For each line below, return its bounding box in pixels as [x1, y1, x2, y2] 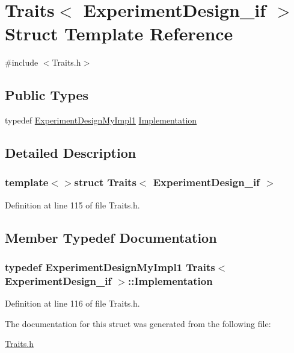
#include [5, 56, 38, 69]
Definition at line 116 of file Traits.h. [5, 297, 140, 310]
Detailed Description [5, 143, 136, 162]
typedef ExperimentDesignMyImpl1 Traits [5, 260, 215, 274]
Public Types [5, 86, 89, 104]
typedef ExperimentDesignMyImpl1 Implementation [5, 114, 197, 127]
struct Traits [74, 175, 136, 190]
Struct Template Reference [5, 21, 233, 46]
